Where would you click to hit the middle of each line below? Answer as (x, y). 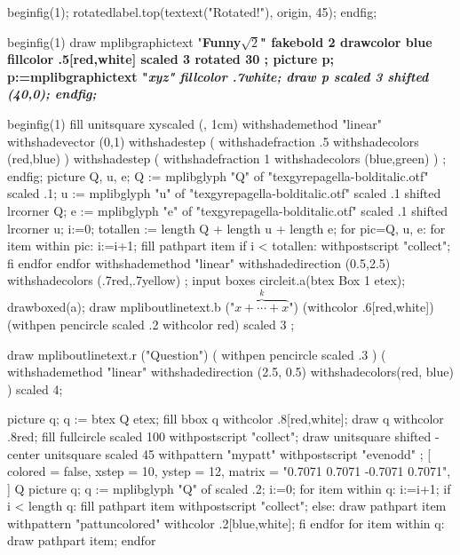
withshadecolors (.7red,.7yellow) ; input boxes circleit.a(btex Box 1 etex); (206, 280)
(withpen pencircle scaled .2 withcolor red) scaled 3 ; (151, 324)
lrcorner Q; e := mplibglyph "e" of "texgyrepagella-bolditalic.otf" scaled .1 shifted (228, 210)
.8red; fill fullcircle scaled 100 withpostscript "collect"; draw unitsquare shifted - (223, 436)
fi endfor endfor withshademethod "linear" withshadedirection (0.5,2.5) (199, 262)
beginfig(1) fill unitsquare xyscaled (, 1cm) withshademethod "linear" (194, 123)
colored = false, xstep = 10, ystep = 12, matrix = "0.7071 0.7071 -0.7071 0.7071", (229, 471)
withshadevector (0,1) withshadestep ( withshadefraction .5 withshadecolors (213, 141)
